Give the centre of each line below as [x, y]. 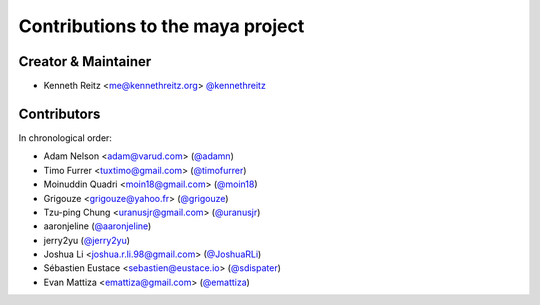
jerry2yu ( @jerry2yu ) [86, 240]
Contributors [59, 113]
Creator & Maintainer [85, 61]
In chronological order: [65, 137]
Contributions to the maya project [161, 26]
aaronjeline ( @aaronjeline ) [97, 226]
